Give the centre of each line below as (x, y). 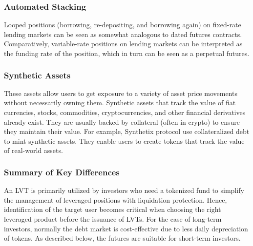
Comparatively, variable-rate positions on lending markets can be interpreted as (123, 44)
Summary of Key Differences (62, 172)
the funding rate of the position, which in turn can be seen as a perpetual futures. (127, 53)
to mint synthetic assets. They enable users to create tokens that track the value (124, 141)
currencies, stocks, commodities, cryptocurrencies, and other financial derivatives (125, 112)
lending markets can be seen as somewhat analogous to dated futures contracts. (123, 34)
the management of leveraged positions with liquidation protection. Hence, (116, 199)
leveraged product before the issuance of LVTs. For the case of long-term (113, 218)
